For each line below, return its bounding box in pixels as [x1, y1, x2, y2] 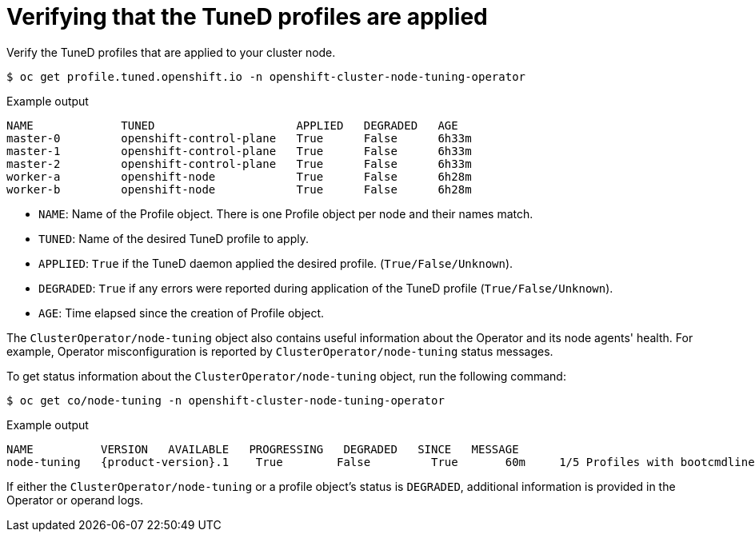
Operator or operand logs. [6, 492, 144, 507]
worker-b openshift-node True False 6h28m [6, 182, 472, 196]
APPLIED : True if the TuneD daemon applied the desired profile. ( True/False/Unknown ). [38, 256, 513, 270]
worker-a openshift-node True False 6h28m [6, 169, 472, 183]
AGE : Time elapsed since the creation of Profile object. [38, 305, 325, 320]
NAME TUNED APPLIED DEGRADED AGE [6, 118, 458, 132]
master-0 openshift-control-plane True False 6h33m [6, 131, 472, 145]
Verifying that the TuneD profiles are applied [6, 3, 488, 30]
